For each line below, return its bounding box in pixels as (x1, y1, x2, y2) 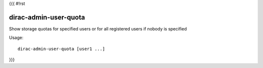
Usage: (9, 35, 24, 41)
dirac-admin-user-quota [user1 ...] (18, 46, 105, 52)
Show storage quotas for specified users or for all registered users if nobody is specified (9, 26, 187, 31)
